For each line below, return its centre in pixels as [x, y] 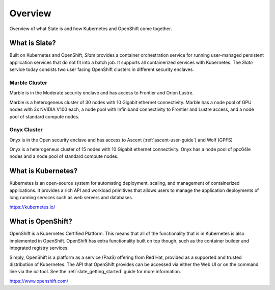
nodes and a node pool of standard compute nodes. [64, 156]
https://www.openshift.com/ [39, 281]
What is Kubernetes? [44, 171]
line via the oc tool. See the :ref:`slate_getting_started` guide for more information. [95, 272]
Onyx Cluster [26, 130]
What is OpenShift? [41, 221]
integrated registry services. [39, 248]
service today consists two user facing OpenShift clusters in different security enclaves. [102, 69]
